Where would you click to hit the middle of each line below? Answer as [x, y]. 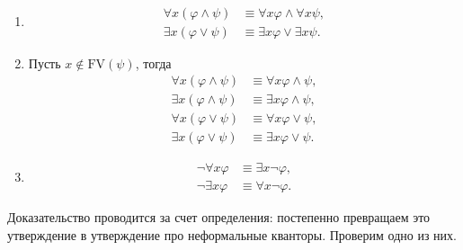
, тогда [153, 62]
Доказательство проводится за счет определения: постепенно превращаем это [219, 217]
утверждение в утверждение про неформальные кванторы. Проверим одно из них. [232, 235]
